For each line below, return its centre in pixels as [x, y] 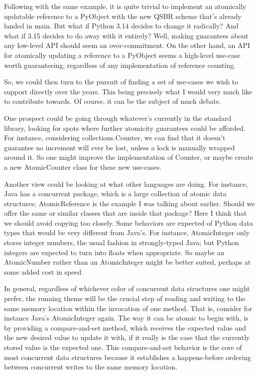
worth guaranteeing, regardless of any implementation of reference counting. [120, 65]
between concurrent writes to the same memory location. [91, 367]
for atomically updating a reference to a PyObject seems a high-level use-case [122, 55]
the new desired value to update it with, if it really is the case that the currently [127, 337]
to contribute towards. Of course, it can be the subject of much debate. [113, 101]
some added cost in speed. [44, 271]
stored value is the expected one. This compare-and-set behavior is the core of [123, 347]
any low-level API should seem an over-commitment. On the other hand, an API [127, 45]
